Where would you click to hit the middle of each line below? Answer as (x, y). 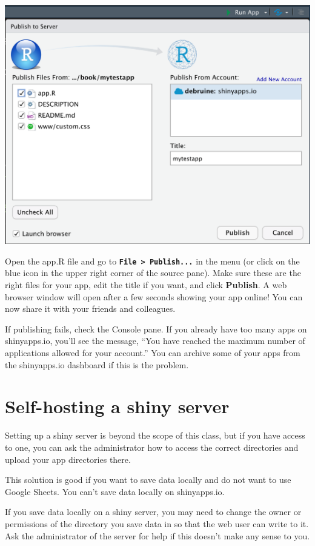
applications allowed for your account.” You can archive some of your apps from (153, 353)
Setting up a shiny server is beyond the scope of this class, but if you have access (155, 435)
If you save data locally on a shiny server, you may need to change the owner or (153, 512)
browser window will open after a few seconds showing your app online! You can (154, 296)
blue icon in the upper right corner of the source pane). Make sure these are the (153, 273)
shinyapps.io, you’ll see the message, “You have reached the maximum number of (155, 341)
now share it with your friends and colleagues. (90, 308)
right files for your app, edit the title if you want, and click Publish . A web (146, 285)
